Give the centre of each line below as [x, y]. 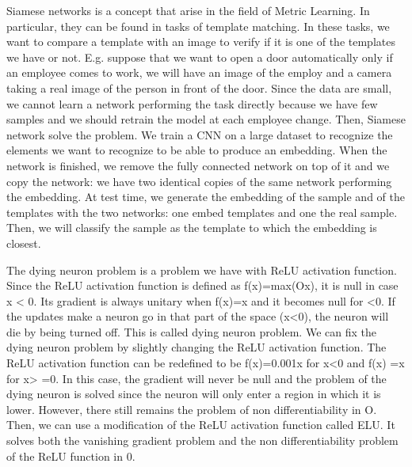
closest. [24, 243]
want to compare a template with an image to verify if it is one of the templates [201, 42]
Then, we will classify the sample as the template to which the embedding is [192, 228]
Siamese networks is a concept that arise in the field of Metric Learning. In [188, 10]
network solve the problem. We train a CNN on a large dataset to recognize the [200, 134]
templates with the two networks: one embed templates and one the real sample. [202, 212]
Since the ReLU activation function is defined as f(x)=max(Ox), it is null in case [202, 285]
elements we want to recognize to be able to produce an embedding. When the [197, 150]
